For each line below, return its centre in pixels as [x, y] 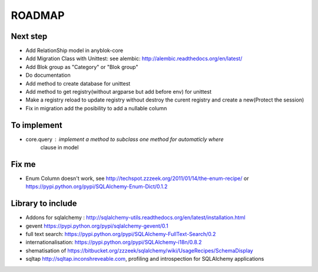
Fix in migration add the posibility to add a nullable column [96, 108]
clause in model [59, 148]
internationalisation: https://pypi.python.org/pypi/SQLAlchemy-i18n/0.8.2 [114, 242]
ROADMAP [38, 15]
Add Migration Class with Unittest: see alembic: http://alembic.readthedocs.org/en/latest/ [134, 58]
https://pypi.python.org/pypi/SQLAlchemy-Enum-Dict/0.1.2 [97, 186]
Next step [29, 36]
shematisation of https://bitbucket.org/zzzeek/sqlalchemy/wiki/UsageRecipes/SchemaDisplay [139, 250]
